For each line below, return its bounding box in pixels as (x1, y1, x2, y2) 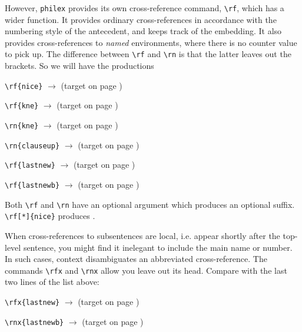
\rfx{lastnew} (5, 298, 60, 307)
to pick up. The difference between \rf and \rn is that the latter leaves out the (5, 48, 291, 60)
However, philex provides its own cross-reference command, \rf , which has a (5, 2, 284, 14)
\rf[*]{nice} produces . (5, 210, 95, 222)
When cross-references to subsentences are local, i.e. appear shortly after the (5, 229, 280, 241)
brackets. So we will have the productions (5, 59, 154, 72)
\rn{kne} (5, 122, 39, 130)
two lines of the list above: (5, 275, 99, 288)
